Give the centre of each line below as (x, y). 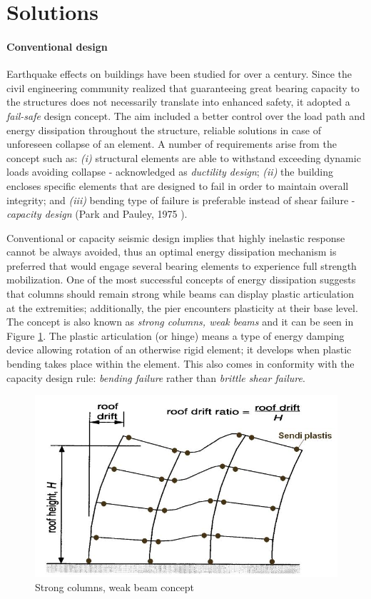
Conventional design (57, 46)
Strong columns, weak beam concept (115, 587)
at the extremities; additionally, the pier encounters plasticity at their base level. (182, 307)
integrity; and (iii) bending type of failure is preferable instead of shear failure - (181, 200)
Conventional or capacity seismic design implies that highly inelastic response (176, 237)
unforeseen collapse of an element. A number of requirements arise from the (172, 144)
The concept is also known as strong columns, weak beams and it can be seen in (180, 322)
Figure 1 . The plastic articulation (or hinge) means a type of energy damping (176, 335)
